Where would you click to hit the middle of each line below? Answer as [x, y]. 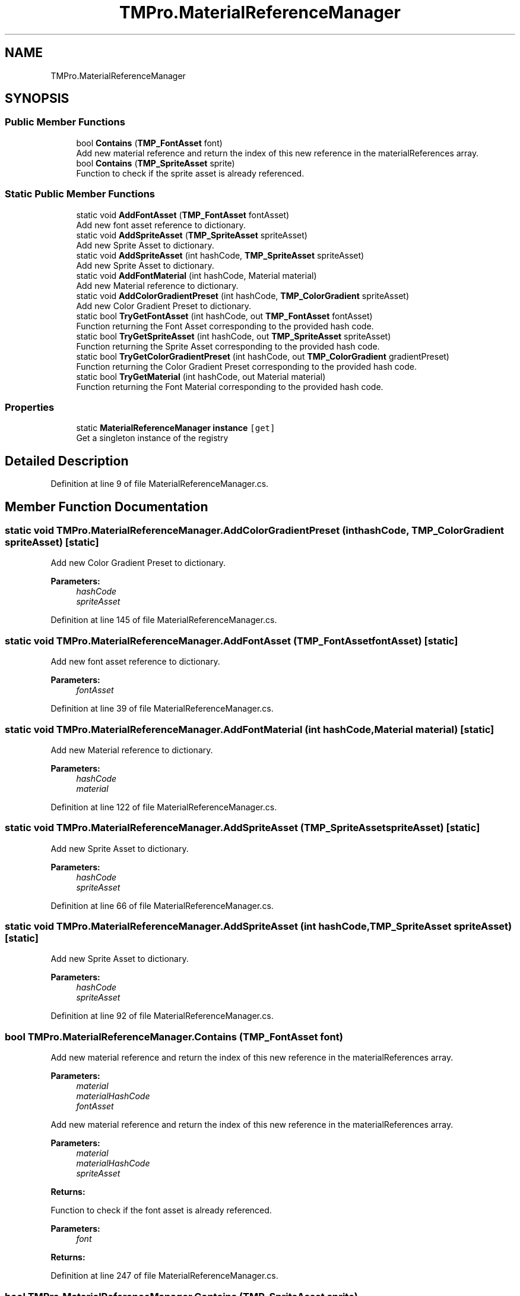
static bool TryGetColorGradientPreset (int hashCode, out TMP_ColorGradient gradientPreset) [263, 356]
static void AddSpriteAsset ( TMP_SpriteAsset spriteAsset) [192, 235]
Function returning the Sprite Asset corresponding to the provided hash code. [228, 346]
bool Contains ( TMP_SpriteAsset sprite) [156, 163]
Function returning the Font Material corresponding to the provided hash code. [230, 386]
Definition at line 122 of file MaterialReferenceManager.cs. [164, 807]
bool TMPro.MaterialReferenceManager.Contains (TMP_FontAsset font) [174, 1037]
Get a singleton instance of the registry [152, 438]
